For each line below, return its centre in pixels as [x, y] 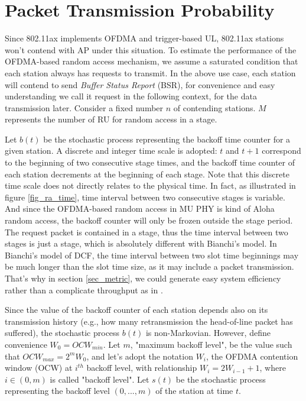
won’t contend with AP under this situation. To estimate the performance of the [151, 49]
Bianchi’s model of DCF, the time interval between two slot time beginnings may [152, 255]
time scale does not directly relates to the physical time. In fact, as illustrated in [150, 185]
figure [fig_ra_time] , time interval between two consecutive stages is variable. [145, 197]
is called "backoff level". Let [100, 379]
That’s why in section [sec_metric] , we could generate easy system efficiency [143, 278]
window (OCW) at [39, 368]
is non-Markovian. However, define [208, 333]
